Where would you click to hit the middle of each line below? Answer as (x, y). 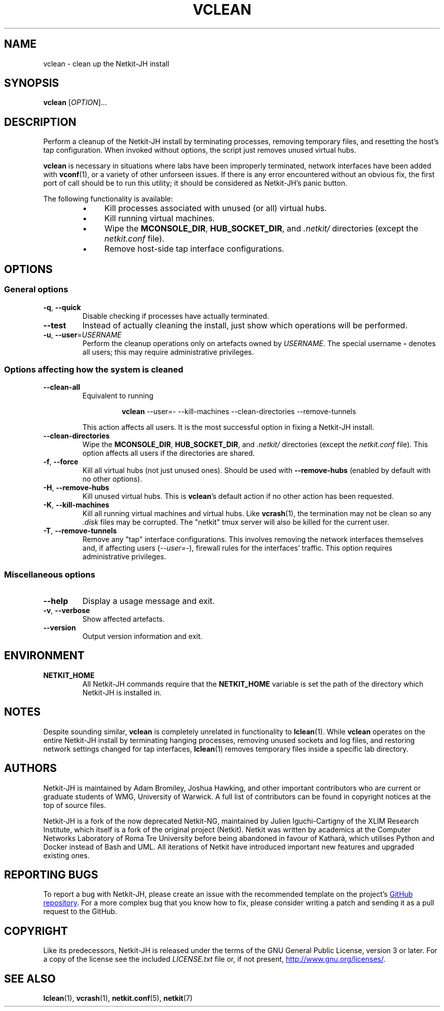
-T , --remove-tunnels (80, 531)
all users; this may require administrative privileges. (168, 352)
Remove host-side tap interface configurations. (194, 249)
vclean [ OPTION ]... (75, 103)
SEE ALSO (30, 979)
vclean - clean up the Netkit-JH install (106, 63)
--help (56, 601)
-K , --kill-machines (76, 505)
